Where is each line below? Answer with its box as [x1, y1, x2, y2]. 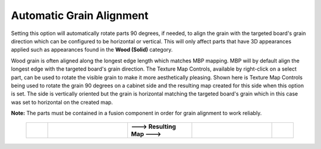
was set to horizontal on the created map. [11, 99, 113, 106]
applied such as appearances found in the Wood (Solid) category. [11, 46, 173, 53]
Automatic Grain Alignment [11, 9, 149, 22]
